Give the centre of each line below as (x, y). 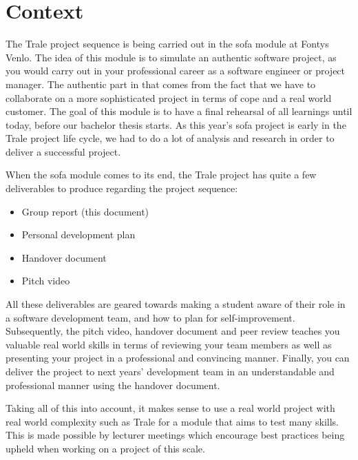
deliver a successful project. (63, 151)
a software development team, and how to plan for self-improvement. (150, 317)
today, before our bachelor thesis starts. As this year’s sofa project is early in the (176, 124)
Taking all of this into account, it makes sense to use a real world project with (170, 408)
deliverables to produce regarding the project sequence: (122, 188)
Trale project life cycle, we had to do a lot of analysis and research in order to (170, 138)
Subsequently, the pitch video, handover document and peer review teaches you (173, 331)
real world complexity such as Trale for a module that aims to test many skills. (172, 421)
